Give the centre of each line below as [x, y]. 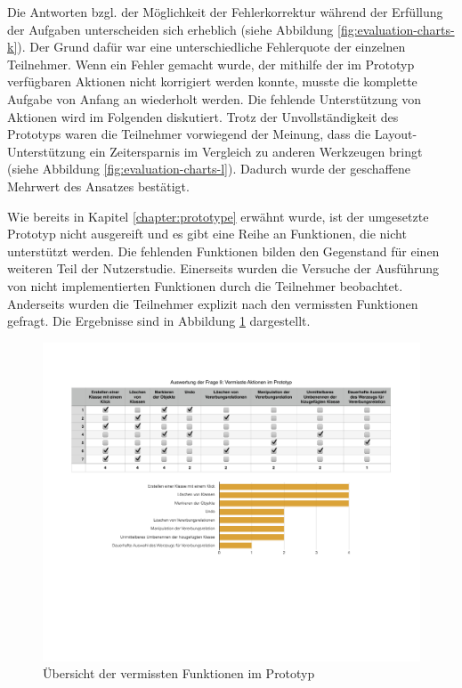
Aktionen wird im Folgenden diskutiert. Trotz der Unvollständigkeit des [203, 116]
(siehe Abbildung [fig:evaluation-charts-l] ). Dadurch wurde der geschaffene [209, 169]
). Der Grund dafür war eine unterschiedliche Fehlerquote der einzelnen [211, 47]
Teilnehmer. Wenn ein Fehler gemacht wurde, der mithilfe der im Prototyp [211, 64]
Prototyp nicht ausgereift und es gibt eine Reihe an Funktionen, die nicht [207, 234]
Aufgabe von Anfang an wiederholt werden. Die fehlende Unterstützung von [215, 98]
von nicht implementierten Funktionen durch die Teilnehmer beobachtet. [205, 285]
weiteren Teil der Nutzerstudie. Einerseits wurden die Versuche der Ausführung [223, 268]
